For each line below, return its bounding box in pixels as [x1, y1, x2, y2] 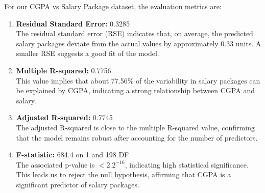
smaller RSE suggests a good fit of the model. [16, 48, 159, 59]
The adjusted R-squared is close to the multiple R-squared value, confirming [16, 122, 255, 132]
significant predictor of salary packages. [16, 179, 139, 189]
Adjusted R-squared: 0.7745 [16, 112, 113, 123]
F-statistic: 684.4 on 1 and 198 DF [16, 149, 129, 160]
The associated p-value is [16, 159, 95, 170]
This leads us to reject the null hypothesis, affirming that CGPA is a [16, 169, 231, 180]
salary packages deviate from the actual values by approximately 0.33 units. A [16, 38, 261, 48]
